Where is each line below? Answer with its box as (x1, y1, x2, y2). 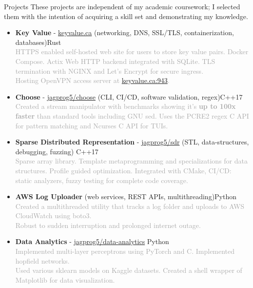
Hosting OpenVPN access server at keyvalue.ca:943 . (15, 75, 170, 85)
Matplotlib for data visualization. (15, 274, 115, 285)
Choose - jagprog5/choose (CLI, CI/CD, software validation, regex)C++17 (15, 91, 243, 102)
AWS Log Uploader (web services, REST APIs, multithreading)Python (15, 191, 237, 202)
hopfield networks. (15, 255, 70, 266)
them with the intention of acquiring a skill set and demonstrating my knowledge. (4, 11, 248, 21)
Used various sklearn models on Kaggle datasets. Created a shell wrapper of (15, 265, 242, 275)
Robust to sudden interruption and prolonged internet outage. (15, 220, 201, 230)
